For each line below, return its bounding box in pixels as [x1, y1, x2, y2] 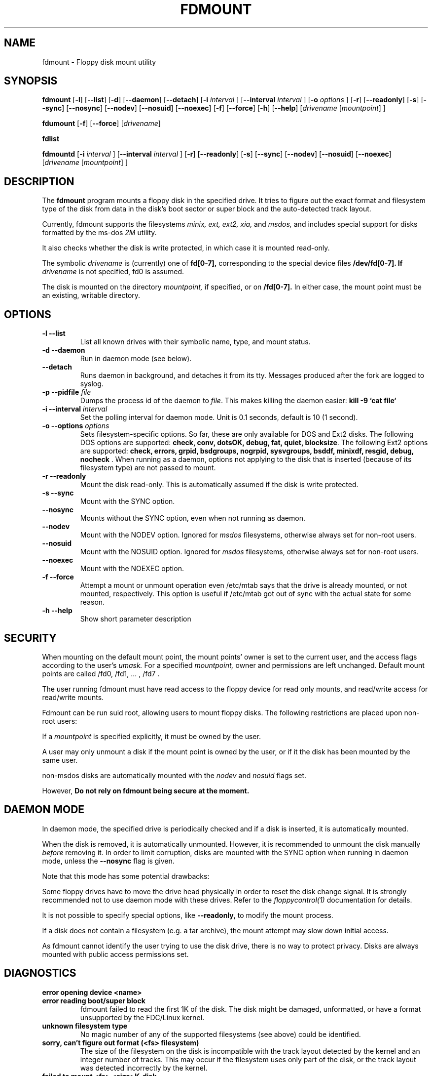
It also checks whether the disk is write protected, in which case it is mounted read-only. [42, 244, 330, 252]
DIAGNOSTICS [4, 967, 76, 980]
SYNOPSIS [4, 75, 58, 87]
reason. [80, 598, 105, 607]
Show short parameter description [80, 615, 191, 623]
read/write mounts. [42, 693, 104, 702]
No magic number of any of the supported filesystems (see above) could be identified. [80, 1030, 361, 1038]
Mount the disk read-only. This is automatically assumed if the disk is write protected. [80, 480, 359, 489]
